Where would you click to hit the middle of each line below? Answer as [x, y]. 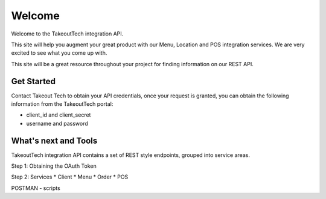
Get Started [33, 81]
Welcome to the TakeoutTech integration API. [67, 34]
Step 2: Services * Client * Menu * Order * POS [70, 177]
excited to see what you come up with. [59, 53]
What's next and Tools [54, 140]
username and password [57, 123]
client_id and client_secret [59, 115]
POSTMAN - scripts [36, 188]
